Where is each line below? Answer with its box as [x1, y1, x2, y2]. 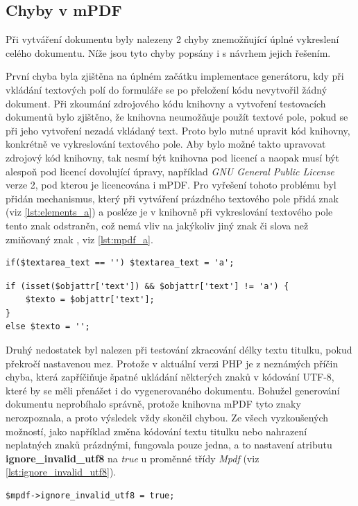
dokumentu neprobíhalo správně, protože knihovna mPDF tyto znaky [6, 396, 301, 411]
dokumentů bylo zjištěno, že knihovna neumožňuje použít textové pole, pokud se [6, 110, 348, 124]
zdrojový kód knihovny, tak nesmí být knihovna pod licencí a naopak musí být [6, 150, 339, 164]
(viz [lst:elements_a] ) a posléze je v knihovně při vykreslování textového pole [6, 204, 333, 219]
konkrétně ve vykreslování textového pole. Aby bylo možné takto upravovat [6, 137, 326, 151]
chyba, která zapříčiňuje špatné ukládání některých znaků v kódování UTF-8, [6, 369, 334, 384]
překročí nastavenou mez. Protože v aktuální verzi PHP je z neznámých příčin [6, 356, 339, 370]
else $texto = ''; [6, 322, 90, 332]
